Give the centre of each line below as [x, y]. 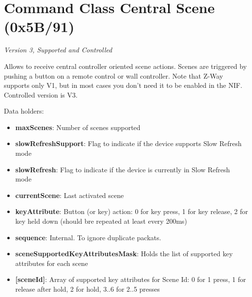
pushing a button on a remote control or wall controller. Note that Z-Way [114, 75]
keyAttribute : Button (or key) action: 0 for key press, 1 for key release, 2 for [132, 211]
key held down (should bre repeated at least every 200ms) [101, 221]
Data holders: [24, 111]
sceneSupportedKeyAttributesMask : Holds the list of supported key [124, 254]
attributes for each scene [52, 263]
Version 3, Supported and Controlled [58, 50]
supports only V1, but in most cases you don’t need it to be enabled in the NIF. [123, 85]
